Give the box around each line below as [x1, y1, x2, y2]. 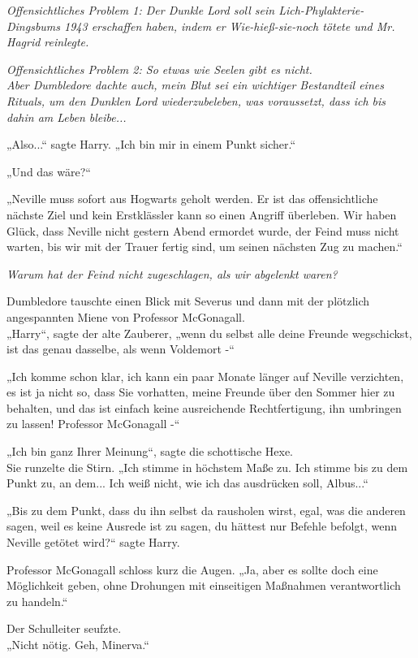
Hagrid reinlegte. [6, 33, 89, 50]
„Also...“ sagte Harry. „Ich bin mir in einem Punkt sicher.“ [6, 136, 296, 153]
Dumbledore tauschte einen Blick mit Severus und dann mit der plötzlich [6, 292, 370, 310]
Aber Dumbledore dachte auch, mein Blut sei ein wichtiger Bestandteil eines [6, 76, 384, 93]
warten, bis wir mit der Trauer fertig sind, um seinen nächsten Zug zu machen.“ [6, 238, 403, 255]
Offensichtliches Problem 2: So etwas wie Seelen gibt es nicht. [6, 60, 312, 77]
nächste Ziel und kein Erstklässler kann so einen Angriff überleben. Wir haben [6, 206, 397, 223]
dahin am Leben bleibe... [6, 108, 127, 125]
